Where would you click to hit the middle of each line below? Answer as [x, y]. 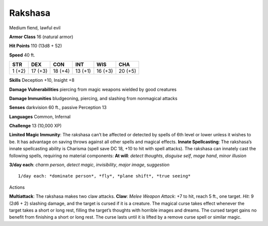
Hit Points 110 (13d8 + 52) [35, 46]
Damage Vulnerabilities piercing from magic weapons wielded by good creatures [93, 89]
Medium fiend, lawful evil [35, 28]
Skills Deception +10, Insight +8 [42, 80]
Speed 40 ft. [22, 55]
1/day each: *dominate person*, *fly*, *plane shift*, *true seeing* [104, 176]
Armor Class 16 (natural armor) [41, 37]
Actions [17, 187]
